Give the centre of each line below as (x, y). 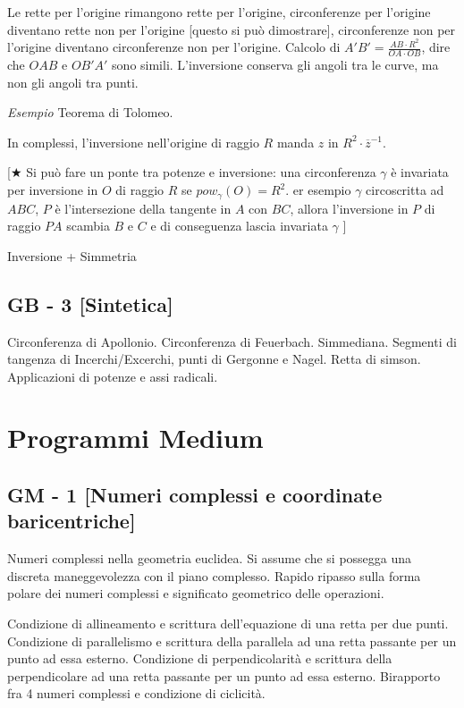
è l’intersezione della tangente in (143, 208)
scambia (88, 226)
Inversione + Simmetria (72, 255)
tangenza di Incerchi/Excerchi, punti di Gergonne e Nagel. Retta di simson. (214, 359)
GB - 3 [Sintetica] (90, 303)
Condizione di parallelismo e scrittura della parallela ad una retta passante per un (232, 641)
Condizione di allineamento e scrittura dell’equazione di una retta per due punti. (228, 624)
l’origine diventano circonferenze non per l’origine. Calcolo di (174, 47)
